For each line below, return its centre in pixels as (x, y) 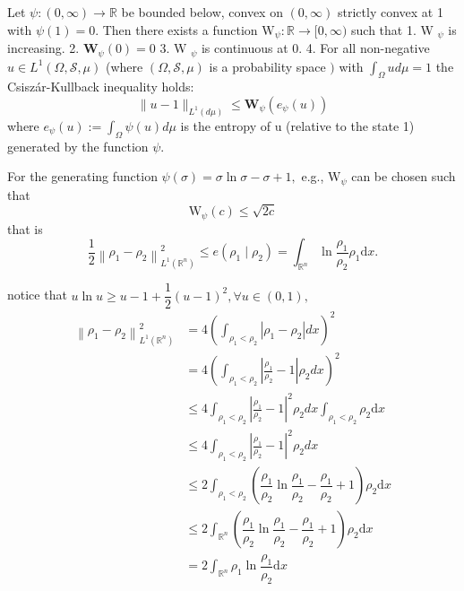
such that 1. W (392, 29)
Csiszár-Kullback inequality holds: (101, 87)
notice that (37, 295)
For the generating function (82, 176)
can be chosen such (404, 176)
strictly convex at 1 (390, 12)
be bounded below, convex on (202, 12)
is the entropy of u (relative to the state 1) (297, 125)
